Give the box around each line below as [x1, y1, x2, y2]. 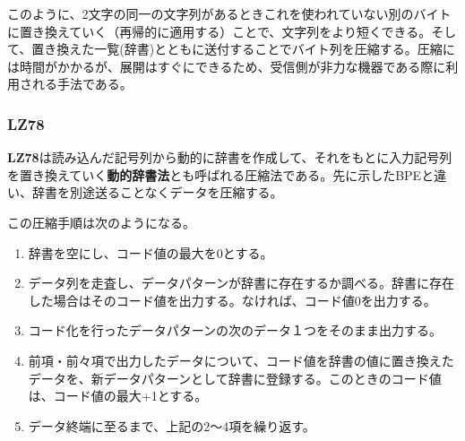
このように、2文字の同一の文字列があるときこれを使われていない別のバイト [7, 4, 452, 22]
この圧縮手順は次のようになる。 [7, 212, 195, 231]
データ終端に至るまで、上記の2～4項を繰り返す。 [28, 416, 315, 435]
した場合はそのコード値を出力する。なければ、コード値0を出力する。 [28, 290, 436, 309]
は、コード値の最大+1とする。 [28, 386, 208, 405]
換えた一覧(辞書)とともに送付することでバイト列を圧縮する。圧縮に [56, 39, 455, 58]
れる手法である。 [31, 74, 133, 93]
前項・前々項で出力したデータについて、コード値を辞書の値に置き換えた [28, 350, 454, 369]
